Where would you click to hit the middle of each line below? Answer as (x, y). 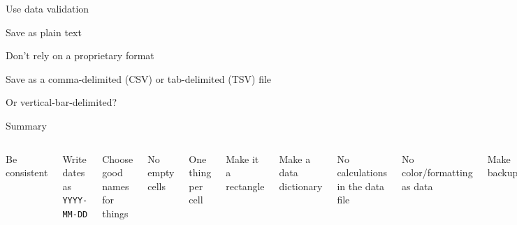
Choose (118, 158)
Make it (242, 158)
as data (417, 186)
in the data (361, 186)
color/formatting (437, 172)
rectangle (245, 186)
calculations (362, 172)
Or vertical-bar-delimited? (61, 102)
